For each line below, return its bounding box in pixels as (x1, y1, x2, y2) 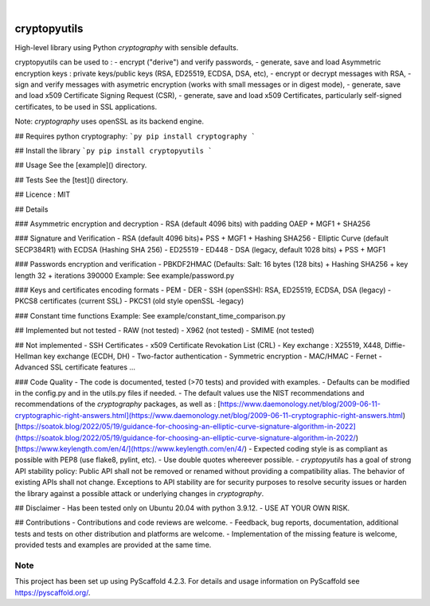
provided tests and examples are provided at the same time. (14, 540, 212, 549)
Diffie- (385, 340, 406, 350)
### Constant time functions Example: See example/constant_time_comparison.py (14, 311, 286, 320)
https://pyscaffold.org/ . (14, 588, 91, 597)
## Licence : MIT (14, 190, 71, 199)
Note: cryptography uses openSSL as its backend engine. (14, 116, 205, 127)
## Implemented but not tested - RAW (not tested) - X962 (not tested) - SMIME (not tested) (14, 326, 315, 335)
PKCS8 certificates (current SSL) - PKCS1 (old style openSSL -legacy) (14, 296, 244, 306)
